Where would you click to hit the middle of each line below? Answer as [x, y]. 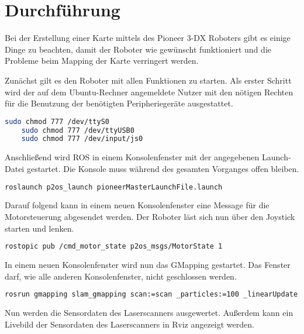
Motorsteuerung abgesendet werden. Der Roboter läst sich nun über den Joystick [150, 216]
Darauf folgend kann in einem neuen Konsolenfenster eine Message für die [137, 205]
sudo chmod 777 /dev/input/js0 [82, 139]
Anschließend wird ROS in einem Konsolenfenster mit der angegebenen [132, 157]
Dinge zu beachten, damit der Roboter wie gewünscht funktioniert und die [138, 49]
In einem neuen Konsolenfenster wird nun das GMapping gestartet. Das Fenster [148, 265]
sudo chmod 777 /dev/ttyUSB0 [78, 130]
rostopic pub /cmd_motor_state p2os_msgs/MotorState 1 [114, 247]
